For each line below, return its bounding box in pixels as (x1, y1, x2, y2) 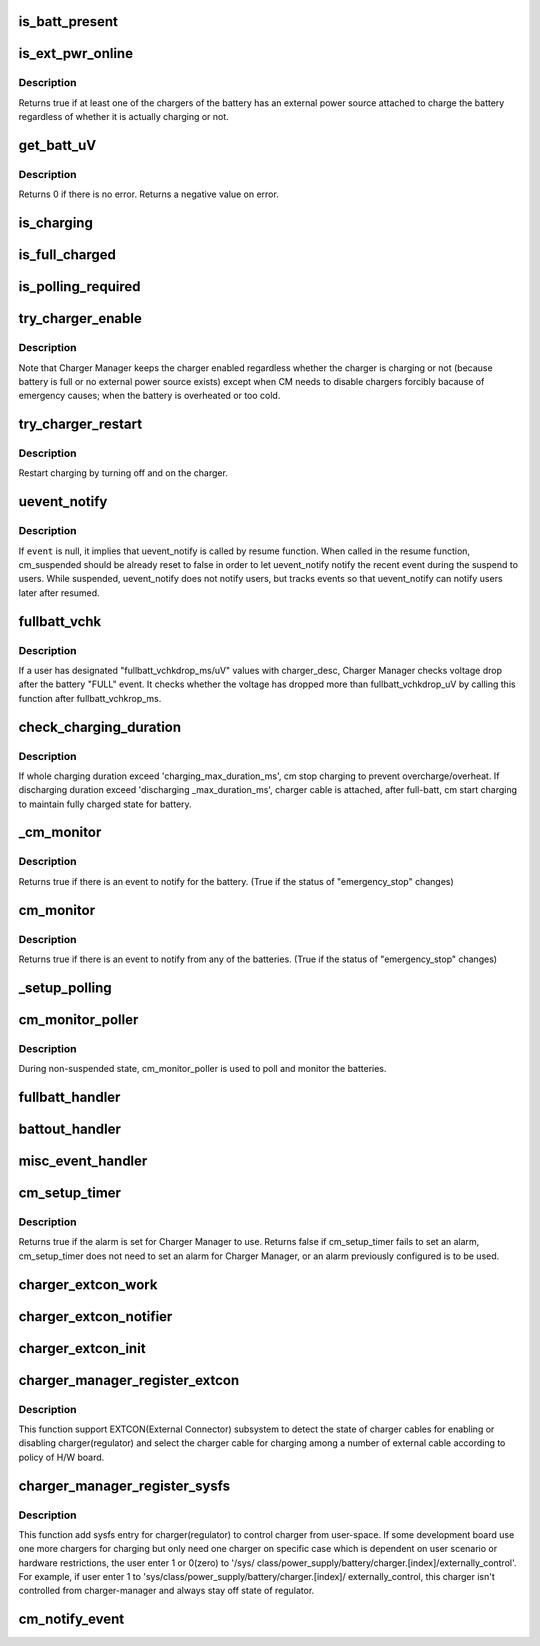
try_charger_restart (18, 416, 143, 433)
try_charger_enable (18, 310, 142, 327)
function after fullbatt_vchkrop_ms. (18, 692, 162, 704)
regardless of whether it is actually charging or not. (18, 111, 229, 123)
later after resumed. (18, 586, 100, 599)
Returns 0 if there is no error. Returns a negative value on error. (18, 188, 279, 200)
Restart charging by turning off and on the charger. (18, 467, 229, 479)
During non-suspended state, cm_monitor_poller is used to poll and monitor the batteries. (18, 1063, 387, 1075)
